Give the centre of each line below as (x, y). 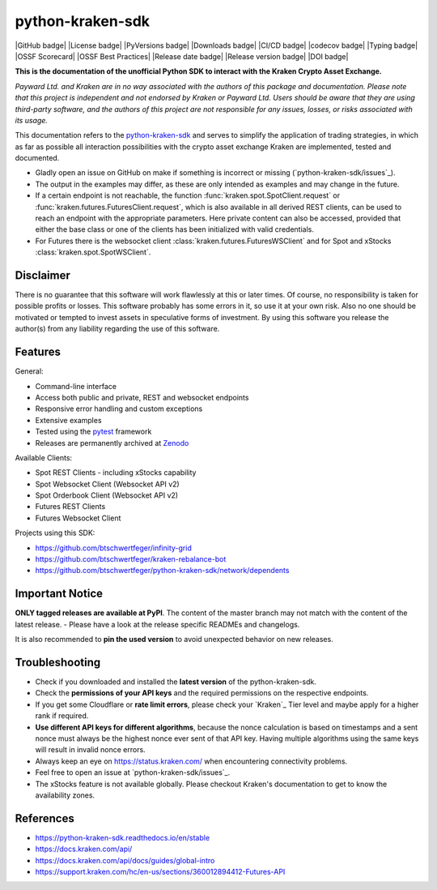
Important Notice (59, 594)
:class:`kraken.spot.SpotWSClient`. (93, 252)
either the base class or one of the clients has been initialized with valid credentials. (175, 229)
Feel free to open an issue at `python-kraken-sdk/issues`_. (133, 772)
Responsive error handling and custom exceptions (119, 409)
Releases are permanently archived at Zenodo (112, 443)
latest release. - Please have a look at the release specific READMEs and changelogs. (157, 624)
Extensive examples (68, 420)
